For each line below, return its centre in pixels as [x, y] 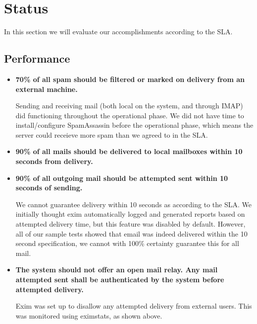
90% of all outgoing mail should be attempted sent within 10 [122, 178]
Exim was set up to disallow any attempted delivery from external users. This [134, 306]
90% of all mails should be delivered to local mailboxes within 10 [129, 151]
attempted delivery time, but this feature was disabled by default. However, [130, 224]
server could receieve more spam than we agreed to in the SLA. [112, 134]
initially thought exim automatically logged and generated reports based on [130, 214]
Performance [37, 58]
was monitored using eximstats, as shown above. [89, 315]
